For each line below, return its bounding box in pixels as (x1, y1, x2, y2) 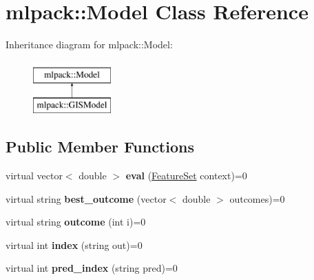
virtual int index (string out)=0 (6, 237, 143, 252)
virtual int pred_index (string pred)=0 (6, 261, 178, 275)
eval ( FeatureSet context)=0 (125, 168, 247, 183)
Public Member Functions (6, 136, 194, 157)
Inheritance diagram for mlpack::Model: (6, 37, 173, 52)
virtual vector (6, 168, 63, 183)
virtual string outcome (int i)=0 (6, 214, 146, 229)
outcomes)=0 (229, 191, 285, 206)
